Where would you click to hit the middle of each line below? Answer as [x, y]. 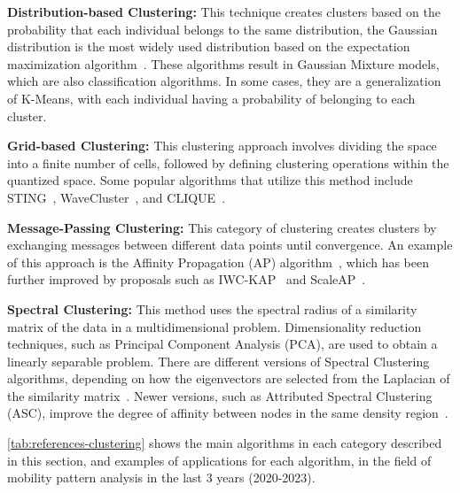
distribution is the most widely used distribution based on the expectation [209, 46]
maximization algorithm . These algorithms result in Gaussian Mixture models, [223, 63]
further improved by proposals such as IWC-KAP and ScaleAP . [187, 279]
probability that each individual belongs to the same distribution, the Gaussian [222, 29]
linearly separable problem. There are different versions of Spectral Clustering [218, 361]
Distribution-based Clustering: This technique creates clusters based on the [224, 12]
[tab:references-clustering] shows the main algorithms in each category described [225, 443]
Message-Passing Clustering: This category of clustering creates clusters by [222, 227]
